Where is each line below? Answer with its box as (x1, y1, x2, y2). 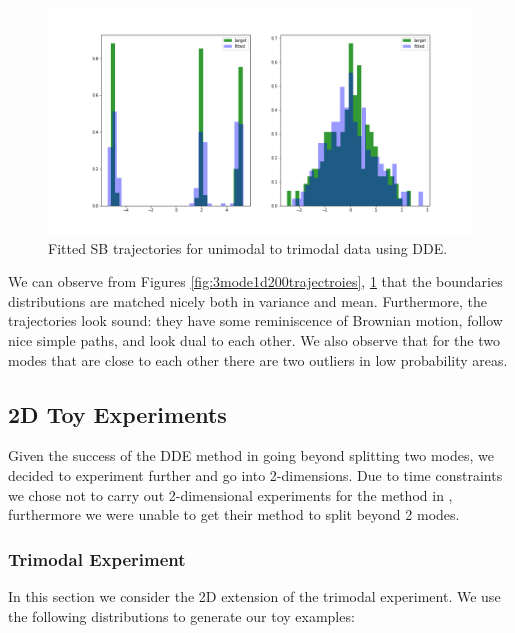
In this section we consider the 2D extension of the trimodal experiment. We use (8, 586, 501, 607)
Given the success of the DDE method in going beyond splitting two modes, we (8, 445, 494, 466)
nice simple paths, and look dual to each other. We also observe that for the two (8, 330, 500, 351)
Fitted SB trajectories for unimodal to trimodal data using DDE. (48, 237, 448, 258)
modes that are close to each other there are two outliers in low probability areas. (8, 349, 508, 370)
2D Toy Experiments (8, 398, 227, 429)
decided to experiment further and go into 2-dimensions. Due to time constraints (8, 465, 503, 486)
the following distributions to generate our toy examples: (8, 605, 355, 626)
